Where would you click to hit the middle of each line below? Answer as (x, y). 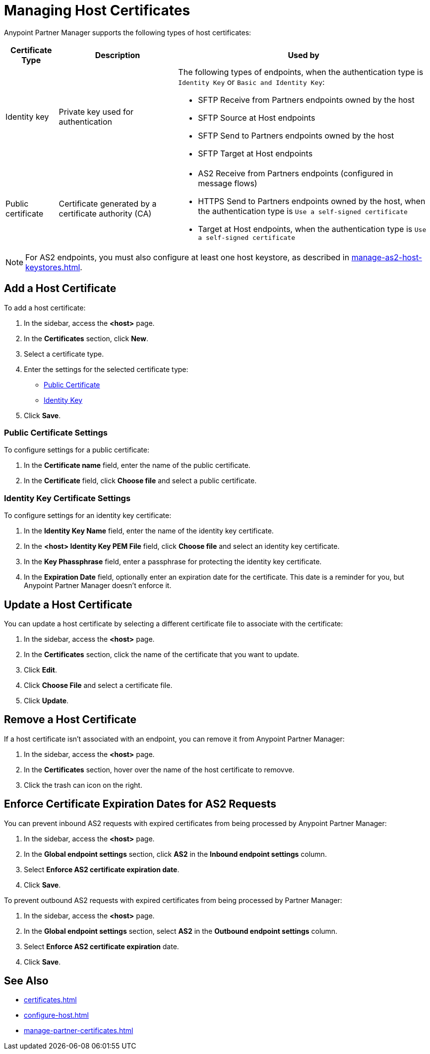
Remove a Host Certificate (70, 720)
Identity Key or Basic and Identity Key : (251, 82)
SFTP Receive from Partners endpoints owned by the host (306, 100)
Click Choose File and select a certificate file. (98, 685)
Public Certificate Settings (56, 432)
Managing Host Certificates (97, 10)
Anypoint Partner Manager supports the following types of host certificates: (128, 32)
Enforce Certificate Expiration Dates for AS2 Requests (140, 804)
